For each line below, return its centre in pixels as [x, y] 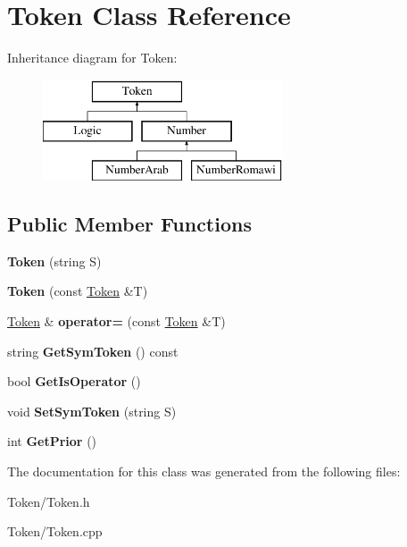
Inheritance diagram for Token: [92, 58]
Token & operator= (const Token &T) [116, 321]
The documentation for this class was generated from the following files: [204, 471]
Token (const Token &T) [78, 291]
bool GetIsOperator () [74, 381]
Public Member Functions [129, 224]
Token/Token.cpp [55, 531]
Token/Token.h [49, 501]
